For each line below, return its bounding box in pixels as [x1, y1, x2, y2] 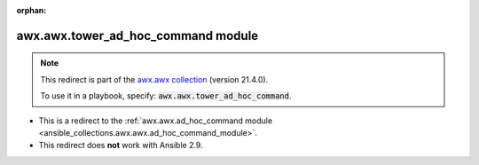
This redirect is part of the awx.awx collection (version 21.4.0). [40, 74, 269, 84]
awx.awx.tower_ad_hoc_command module [16, 27, 259, 43]
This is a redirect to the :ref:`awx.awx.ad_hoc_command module [38, 115, 273, 126]
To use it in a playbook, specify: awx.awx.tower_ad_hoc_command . [40, 90, 292, 101]
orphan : [16, 5, 47, 15]
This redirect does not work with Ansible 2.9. [38, 140, 203, 151]
